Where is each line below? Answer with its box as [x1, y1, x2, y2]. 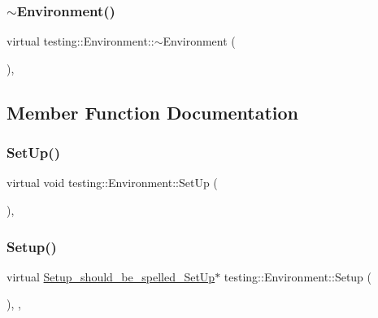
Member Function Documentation [7, 99, 299, 124]
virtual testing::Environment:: [7, 33, 154, 50]
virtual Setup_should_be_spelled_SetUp [7, 268, 215, 285]
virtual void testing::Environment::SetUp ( [7, 174, 218, 191]
